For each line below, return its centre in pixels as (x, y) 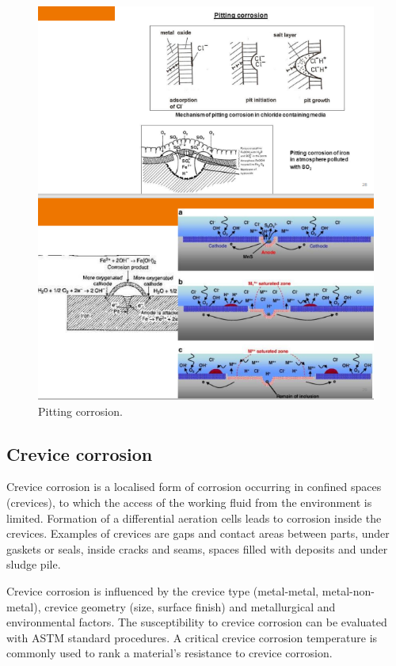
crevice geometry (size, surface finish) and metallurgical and (190, 606)
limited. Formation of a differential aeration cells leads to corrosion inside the (194, 518)
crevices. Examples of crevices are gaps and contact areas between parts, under (198, 533)
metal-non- (348, 591)
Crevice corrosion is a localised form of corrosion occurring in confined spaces (194, 487)
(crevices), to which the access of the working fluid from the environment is (189, 502)
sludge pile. (34, 564)
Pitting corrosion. (80, 411)
